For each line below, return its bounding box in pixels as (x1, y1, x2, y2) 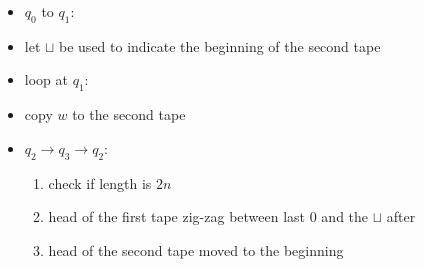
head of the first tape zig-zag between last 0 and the (48, 206, 369, 227)
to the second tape (72, 104, 186, 125)
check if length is (48, 172, 152, 193)
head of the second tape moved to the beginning (48, 239, 344, 260)
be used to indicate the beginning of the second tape (59, 35, 381, 56)
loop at (24, 69, 68, 90)
